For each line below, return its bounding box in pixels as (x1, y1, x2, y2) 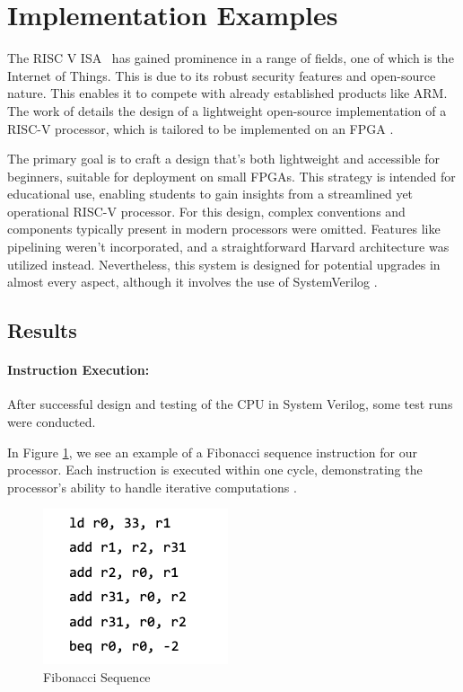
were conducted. (7, 413, 96, 431)
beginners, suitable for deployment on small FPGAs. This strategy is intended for (7, 166, 456, 185)
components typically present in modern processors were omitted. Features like (7, 219, 441, 238)
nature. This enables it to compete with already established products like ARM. (7, 84, 448, 102)
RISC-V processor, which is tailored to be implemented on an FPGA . (7, 119, 394, 138)
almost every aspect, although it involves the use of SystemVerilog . (7, 272, 378, 291)
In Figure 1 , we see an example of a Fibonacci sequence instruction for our (7, 442, 417, 461)
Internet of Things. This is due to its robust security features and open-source (7, 66, 436, 84)
